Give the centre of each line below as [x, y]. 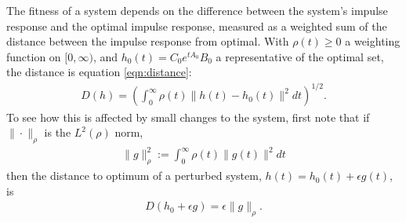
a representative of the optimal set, [300, 56]
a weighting [373, 41]
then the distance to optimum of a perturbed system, [134, 175]
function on [34, 56]
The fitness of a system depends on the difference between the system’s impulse [197, 10]
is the [58, 132]
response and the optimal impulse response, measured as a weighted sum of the [197, 26]
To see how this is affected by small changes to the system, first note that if [188, 117]
